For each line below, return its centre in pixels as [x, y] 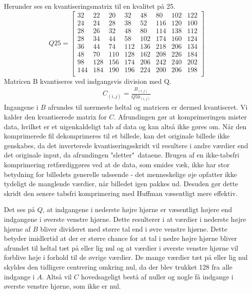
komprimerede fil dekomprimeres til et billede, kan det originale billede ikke [117, 136]
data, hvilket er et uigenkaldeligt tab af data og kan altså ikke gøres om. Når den [125, 126]
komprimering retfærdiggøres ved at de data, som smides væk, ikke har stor [117, 164]
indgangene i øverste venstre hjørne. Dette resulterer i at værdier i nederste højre [125, 219]
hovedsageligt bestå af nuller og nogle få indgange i [157, 276]
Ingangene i [21, 107]
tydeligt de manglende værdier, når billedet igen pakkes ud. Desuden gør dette [121, 184]
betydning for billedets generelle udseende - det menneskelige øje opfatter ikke [120, 174]
